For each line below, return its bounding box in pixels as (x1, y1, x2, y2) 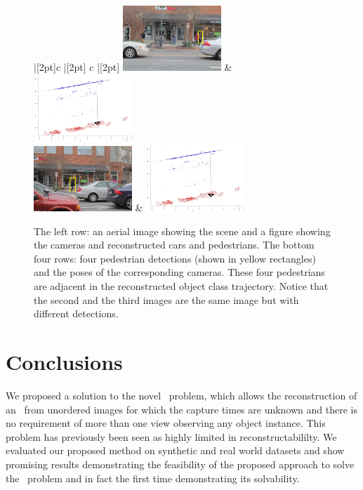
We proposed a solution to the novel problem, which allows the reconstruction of (6, 388, 357, 402)
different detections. (34, 306, 119, 321)
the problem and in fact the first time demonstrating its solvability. (6, 470, 300, 485)
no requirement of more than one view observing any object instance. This (6, 416, 326, 430)
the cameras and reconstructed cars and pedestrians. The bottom (34, 237, 315, 252)
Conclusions (6, 347, 123, 376)
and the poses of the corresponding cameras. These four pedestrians (34, 265, 325, 279)
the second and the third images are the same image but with (34, 292, 299, 307)
